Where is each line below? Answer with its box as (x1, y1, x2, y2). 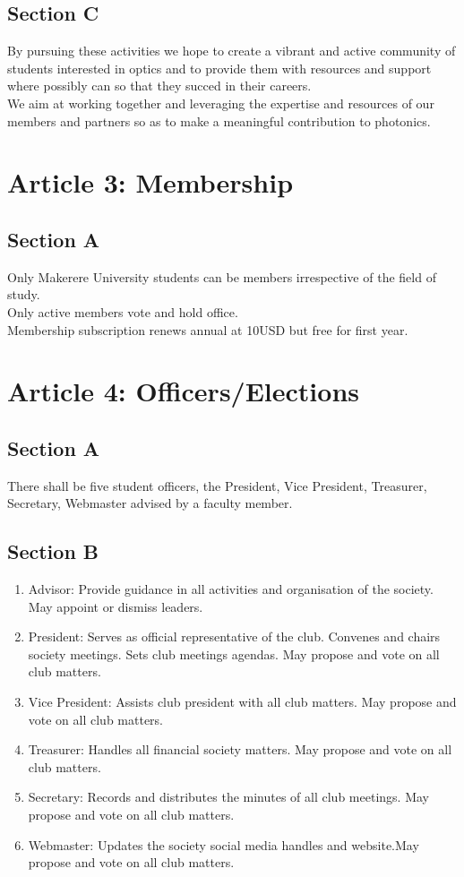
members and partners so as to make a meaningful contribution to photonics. (7, 111, 431, 130)
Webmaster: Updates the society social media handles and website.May (28, 835, 419, 854)
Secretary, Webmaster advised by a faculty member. (7, 494, 293, 512)
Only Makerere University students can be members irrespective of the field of (7, 267, 436, 286)
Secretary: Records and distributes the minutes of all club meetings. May (28, 787, 429, 806)
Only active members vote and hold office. (7, 302, 238, 321)
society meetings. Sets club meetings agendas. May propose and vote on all (28, 644, 440, 663)
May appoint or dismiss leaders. (28, 597, 203, 615)
